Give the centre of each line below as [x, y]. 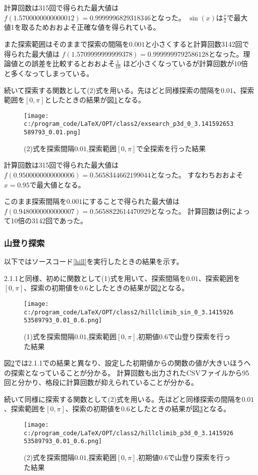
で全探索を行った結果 [171, 148]
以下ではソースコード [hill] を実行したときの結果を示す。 [94, 261]
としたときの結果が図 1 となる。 [95, 100]
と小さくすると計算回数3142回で [197, 44]
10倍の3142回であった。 [49, 221]
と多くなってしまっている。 [49, 73]
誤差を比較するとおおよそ [73, 63]
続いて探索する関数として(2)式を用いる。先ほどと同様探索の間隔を [113, 90]
